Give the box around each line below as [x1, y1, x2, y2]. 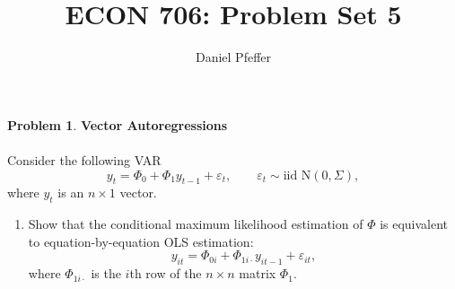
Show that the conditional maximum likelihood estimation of [28, 215, 363, 233]
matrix [239, 264, 276, 283]
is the [91, 264, 121, 283]
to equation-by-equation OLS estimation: [28, 232, 254, 250]
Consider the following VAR [7, 150, 162, 169]
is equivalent [380, 215, 449, 233]
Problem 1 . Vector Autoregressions [7, 115, 228, 134]
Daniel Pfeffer [195, 48, 272, 66]
